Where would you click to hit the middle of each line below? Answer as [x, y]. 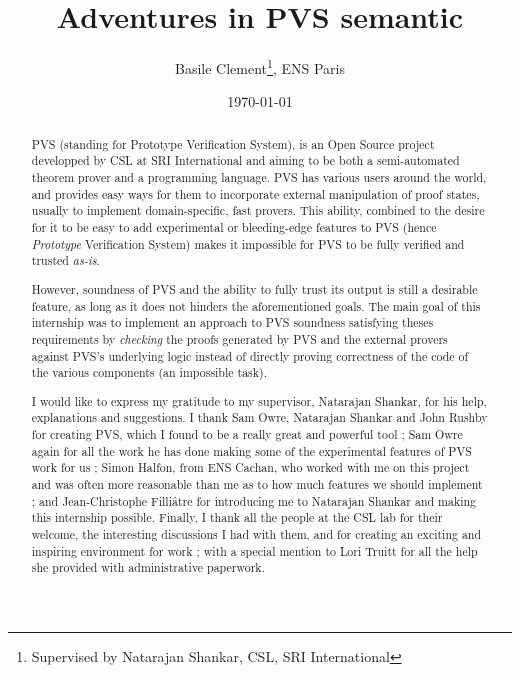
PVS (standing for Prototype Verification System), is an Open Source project [233, 143]
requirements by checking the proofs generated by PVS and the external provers [239, 338]
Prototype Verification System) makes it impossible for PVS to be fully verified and [248, 243]
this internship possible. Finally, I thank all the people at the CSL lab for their [237, 517]
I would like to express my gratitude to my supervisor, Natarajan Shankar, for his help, [259, 400]
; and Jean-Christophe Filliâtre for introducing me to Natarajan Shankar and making [254, 500]
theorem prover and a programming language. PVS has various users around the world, [259, 177]
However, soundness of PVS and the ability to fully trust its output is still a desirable [254, 288]
